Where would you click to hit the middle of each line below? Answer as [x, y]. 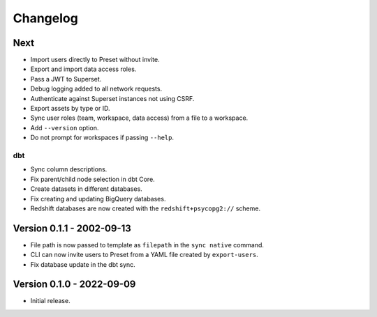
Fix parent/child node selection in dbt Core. [93, 179]
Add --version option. [65, 127]
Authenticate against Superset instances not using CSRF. [112, 98]
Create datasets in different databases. [86, 189]
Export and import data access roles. [83, 69]
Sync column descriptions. [69, 169]
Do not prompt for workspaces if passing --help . [102, 138]
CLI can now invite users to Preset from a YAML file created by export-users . [144, 255]
